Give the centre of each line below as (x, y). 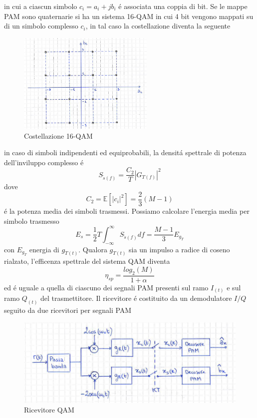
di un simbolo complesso (41, 26)
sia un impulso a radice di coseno (179, 249)
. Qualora (93, 249)
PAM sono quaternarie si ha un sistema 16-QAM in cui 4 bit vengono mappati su (129, 16)
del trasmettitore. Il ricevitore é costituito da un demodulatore (136, 298)
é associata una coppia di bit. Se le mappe (183, 6)
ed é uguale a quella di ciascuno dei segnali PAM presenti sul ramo (106, 287)
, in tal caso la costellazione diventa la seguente (158, 26)
